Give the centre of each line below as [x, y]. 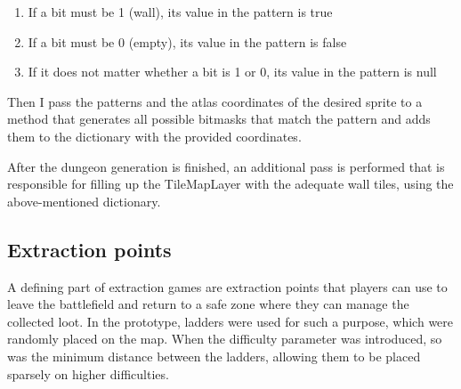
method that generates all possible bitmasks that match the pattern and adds [219, 119]
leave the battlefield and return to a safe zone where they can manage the [208, 304]
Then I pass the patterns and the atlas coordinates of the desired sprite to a [215, 101]
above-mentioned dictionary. [84, 201]
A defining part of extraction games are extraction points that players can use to [227, 286]
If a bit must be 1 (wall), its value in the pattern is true [180, 12]
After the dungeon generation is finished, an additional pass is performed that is [226, 166]
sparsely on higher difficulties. [88, 373]
